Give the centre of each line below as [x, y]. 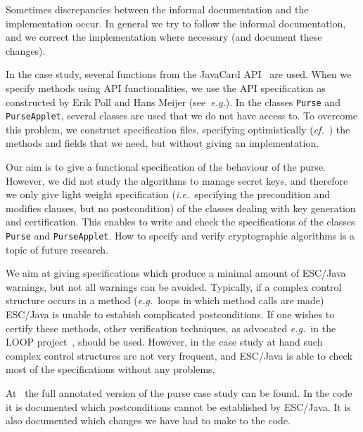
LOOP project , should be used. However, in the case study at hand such [164, 342]
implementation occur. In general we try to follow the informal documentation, [176, 23]
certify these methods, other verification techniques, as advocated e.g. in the [171, 328]
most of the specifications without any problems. [110, 369]
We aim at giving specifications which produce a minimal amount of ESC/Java [176, 273]
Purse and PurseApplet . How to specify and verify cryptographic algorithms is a [180, 236]
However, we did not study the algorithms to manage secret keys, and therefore [177, 180]
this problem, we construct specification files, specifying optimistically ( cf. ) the [178, 129]
